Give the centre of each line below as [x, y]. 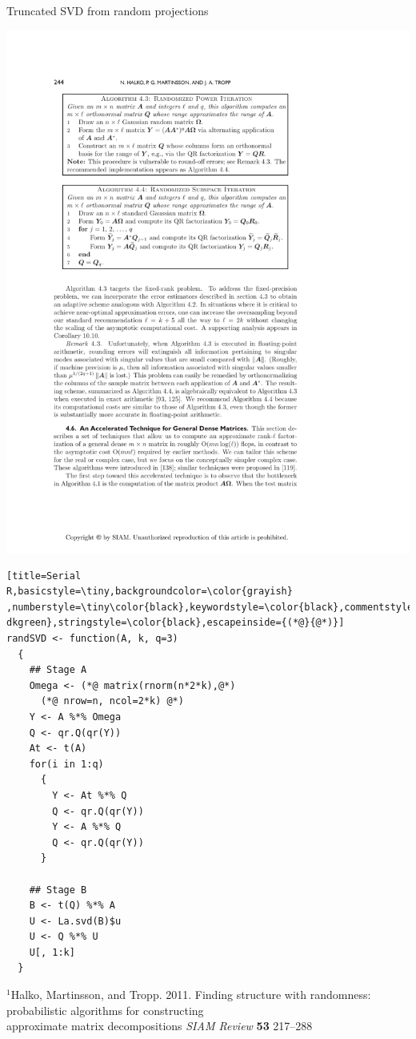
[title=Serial [44, 576]
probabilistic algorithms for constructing [105, 1010]
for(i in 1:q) [66, 764]
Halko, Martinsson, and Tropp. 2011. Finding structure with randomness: [191, 995]
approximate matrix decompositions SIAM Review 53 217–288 [160, 1026]
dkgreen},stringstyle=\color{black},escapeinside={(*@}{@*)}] [176, 623]
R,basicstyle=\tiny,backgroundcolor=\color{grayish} [150, 592]
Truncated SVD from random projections [108, 10]
